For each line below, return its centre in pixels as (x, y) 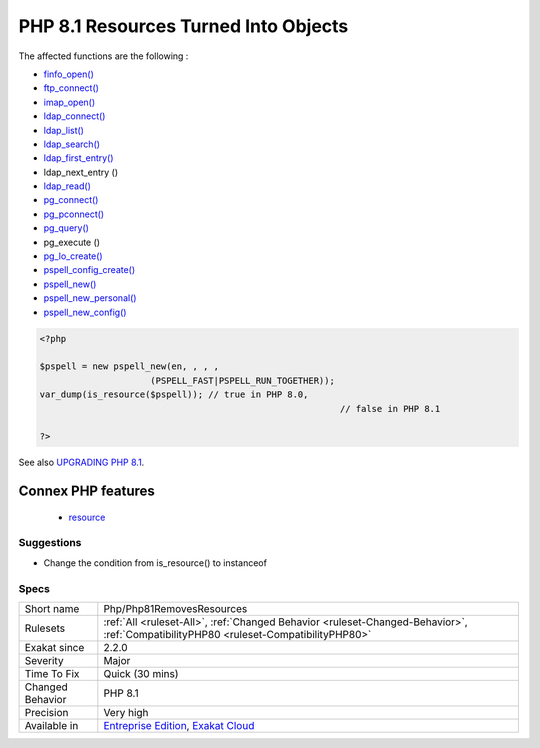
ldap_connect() (74, 116)
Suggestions (50, 543)
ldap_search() (71, 144)
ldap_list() (64, 130)
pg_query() (66, 228)
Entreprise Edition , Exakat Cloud (179, 725)
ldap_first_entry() (78, 158)
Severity (44, 660)
